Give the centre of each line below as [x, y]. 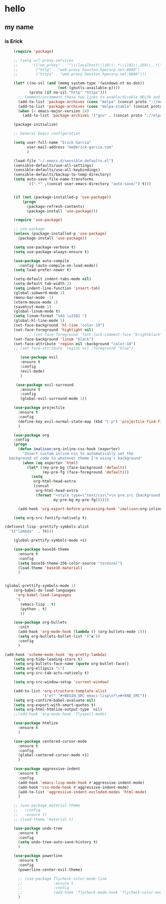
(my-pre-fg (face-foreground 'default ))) [86, 472]
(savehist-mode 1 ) [32, 307]
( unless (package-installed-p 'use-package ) [60, 234]
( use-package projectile [39, 408]
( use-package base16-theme [41, 549]
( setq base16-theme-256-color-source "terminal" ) [70, 563]
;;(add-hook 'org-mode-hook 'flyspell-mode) [60, 714]
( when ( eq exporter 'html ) [50, 463]
